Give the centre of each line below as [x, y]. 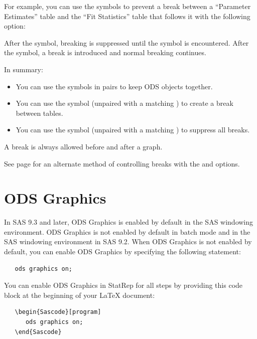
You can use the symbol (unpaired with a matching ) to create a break [124, 103]
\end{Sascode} [38, 332]
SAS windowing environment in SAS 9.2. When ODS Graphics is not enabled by [128, 241]
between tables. [39, 113]
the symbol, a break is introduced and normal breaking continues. [105, 52]
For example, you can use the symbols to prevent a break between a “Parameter [127, 6]
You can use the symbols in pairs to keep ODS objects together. [114, 86]
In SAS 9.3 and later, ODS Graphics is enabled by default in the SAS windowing [129, 222]
